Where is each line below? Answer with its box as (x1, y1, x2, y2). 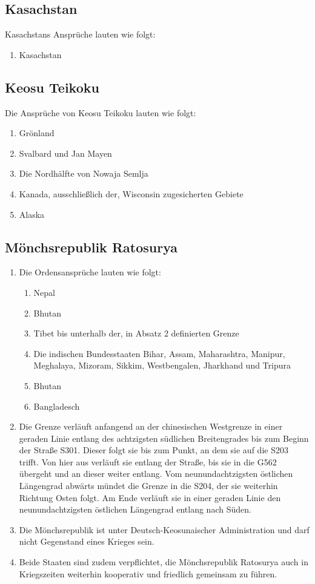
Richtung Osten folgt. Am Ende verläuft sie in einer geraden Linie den (19, 491, 281, 504)
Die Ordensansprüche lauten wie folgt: (19, 266, 161, 278)
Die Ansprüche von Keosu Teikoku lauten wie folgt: (5, 106, 196, 119)
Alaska (19, 208, 45, 220)
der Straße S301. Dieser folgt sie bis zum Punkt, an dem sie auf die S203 (19, 444, 288, 456)
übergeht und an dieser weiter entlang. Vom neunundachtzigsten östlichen (19, 467, 293, 480)
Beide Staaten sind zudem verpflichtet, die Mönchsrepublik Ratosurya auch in (19, 556, 308, 568)
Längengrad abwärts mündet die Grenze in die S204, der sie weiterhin (19, 479, 278, 492)
